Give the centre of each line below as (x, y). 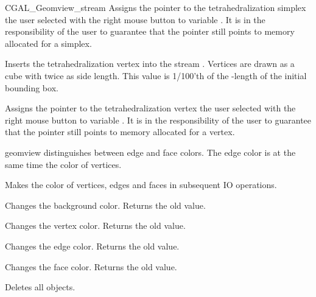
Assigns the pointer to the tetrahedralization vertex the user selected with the (150, 108)
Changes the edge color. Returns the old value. (92, 246)
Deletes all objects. (40, 287)
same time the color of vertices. (63, 164)
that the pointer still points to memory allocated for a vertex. (120, 132)
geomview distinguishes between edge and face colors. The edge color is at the (150, 152)
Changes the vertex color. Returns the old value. (95, 225)
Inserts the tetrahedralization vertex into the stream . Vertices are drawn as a (150, 64)
